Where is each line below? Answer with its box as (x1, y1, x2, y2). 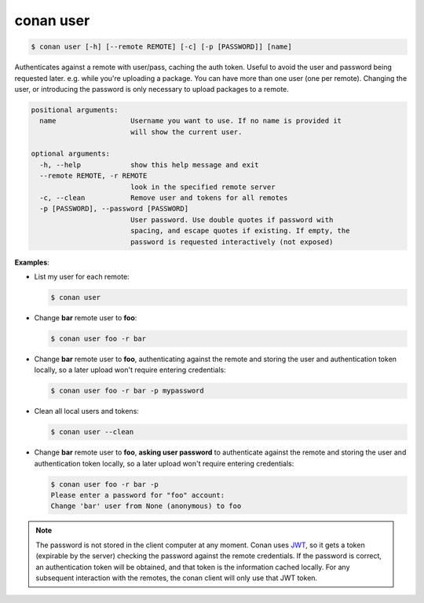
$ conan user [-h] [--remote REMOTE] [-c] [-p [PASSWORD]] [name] (31, 42, 292, 51)
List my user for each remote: (34, 272, 130, 281)
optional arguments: (31, 149, 110, 159)
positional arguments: (31, 105, 119, 114)
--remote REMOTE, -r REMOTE (39, 171, 148, 181)
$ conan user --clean (50, 428, 134, 437)
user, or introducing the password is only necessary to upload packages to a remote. (14, 84, 290, 93)
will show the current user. (130, 127, 243, 137)
